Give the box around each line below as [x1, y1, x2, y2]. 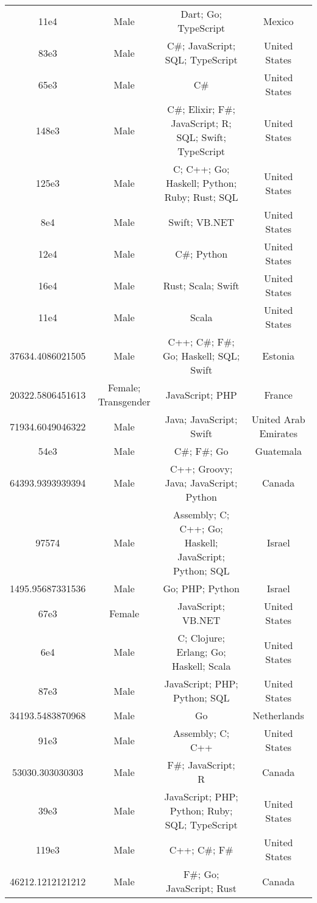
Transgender [98, 394, 151, 408]
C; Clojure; [177, 631, 225, 645]
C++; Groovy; [169, 462, 233, 476]
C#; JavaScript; [167, 38, 236, 53]
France [264, 387, 293, 402]
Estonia [262, 349, 295, 363]
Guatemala [255, 444, 302, 458]
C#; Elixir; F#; [167, 102, 235, 116]
